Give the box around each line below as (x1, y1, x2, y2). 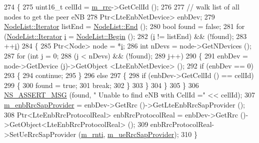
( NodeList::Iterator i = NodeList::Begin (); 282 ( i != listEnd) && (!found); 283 (4, 30, 247, 41)
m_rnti (81, 128, 103, 139)
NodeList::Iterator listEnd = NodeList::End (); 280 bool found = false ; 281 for (4, 21, 245, 31)
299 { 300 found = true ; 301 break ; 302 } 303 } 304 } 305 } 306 (4, 79, 199, 90)
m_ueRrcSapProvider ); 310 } (107, 128, 197, 139)
